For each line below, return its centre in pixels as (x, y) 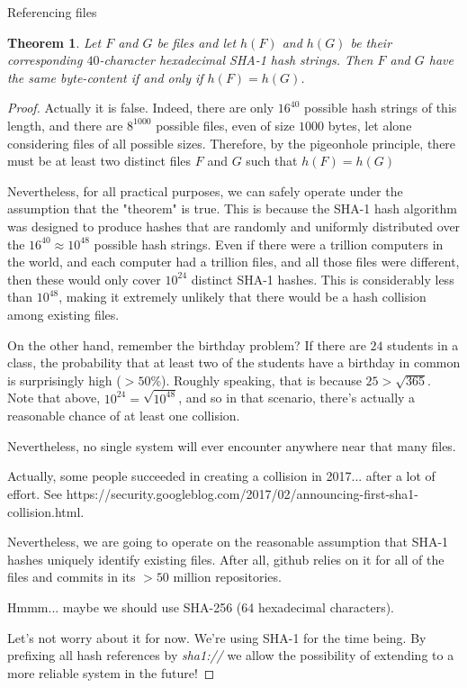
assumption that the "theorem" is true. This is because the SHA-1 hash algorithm (232, 208)
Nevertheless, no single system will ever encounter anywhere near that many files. (232, 445)
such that (272, 161)
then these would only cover (84, 279)
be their (371, 42)
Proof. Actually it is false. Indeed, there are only (141, 108)
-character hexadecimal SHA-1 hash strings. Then (236, 60)
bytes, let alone (370, 125)
